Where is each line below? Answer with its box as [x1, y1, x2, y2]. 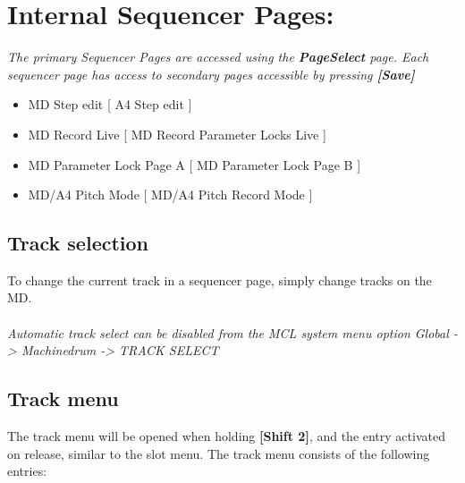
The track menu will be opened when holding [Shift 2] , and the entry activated [7, 427, 445, 445]
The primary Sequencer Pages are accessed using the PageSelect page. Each [7, 47, 429, 66]
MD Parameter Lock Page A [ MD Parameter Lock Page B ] [28, 155, 361, 174]
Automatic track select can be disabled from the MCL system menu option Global [7, 323, 449, 342]
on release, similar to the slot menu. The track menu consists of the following [7, 444, 430, 462]
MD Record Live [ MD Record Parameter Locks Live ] [28, 124, 326, 143]
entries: [7, 462, 47, 480]
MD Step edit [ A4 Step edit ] [28, 95, 192, 114]
